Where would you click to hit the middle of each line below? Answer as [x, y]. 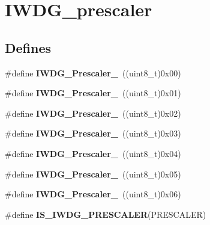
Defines [28, 47]
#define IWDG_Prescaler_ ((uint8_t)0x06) [93, 194]
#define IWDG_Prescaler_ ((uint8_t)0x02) [93, 113]
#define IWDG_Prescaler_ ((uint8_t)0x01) [93, 93]
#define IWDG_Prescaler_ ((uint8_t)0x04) [93, 153]
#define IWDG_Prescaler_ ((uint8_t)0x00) [93, 72]
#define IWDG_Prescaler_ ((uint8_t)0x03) [93, 133]
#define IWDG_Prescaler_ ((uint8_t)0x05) [93, 174]
